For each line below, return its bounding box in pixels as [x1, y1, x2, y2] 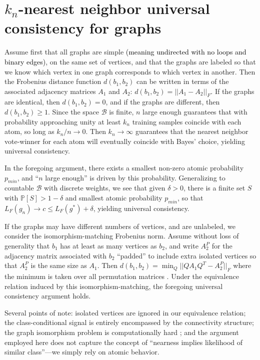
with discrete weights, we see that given [43, 182, 165, 193]
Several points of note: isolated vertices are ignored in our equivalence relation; [4, 307, 246, 317]
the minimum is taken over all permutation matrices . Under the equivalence [4, 271, 239, 281]
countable [4, 182, 34, 193]
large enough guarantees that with [142, 106, 247, 117]
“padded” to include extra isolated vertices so [117, 250, 256, 260]
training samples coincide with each [132, 116, 241, 126]
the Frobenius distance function [4, 76, 101, 86]
